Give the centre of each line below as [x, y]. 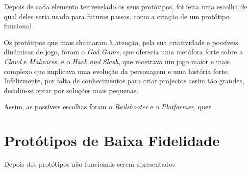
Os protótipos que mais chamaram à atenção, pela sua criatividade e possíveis [121, 42]
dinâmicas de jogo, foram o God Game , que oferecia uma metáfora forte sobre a [124, 52]
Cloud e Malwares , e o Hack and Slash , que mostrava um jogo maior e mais [117, 61]
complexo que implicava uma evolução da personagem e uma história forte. [117, 71]
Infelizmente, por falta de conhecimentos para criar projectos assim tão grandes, [124, 81]
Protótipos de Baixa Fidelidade [112, 140]
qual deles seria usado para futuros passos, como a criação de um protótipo [117, 16]
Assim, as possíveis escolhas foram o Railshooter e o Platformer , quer [108, 107]
